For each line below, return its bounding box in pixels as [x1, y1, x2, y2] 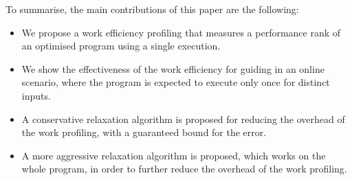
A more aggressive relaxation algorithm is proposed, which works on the [21, 148, 326, 162]
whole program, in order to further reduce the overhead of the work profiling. [21, 161, 347, 176]
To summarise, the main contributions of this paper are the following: [5, 2, 299, 16]
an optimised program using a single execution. [21, 38, 221, 53]
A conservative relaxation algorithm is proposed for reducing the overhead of [21, 111, 345, 126]
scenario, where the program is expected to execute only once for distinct [21, 75, 330, 89]
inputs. [21, 88, 51, 102]
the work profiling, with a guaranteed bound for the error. [21, 125, 267, 139]
